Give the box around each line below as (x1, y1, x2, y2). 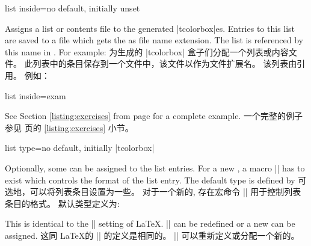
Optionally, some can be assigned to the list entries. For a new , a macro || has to (5, 161, 305, 174)
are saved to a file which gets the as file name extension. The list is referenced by (5, 34, 303, 46)
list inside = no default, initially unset (5, 2, 140, 14)
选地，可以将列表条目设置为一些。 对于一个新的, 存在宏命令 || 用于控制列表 (5, 185, 301, 198)
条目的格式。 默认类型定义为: (5, 197, 120, 209)
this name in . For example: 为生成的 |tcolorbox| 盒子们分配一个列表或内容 (5, 45, 289, 58)
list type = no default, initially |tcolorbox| (5, 141, 155, 154)
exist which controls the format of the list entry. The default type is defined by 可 (5, 173, 307, 186)
